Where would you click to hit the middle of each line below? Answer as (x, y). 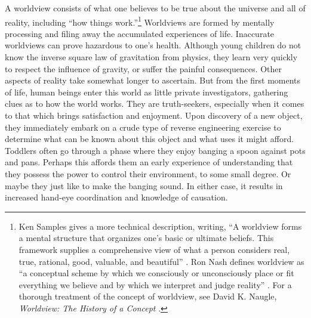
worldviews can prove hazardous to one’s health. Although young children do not (153, 45)
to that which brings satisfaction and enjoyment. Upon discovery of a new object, (154, 115)
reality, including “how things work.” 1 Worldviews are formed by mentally (140, 21)
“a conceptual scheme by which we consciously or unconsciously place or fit (156, 273)
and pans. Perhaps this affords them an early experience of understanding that (149, 162)
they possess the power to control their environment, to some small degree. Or (148, 173)
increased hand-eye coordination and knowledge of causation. (116, 197)
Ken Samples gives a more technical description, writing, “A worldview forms (160, 226)
